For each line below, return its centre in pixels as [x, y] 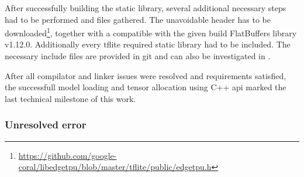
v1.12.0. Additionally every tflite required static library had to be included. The [148, 44]
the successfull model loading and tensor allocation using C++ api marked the [146, 87]
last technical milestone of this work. [70, 98]
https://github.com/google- [68, 155]
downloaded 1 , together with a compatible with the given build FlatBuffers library [151, 32]
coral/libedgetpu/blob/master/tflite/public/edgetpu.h [115, 167]
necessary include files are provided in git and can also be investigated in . [138, 56]
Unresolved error [46, 125]
